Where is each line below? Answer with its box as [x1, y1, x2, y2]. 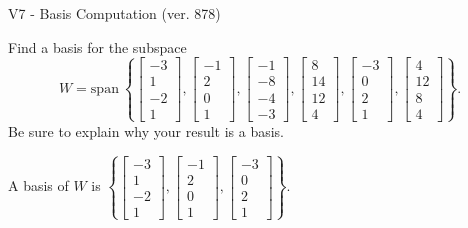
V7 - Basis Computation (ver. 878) [8, 3, 221, 23]
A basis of [8, 175, 69, 196]
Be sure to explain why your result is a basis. [8, 120, 285, 141]
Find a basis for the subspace [8, 36, 187, 57]
